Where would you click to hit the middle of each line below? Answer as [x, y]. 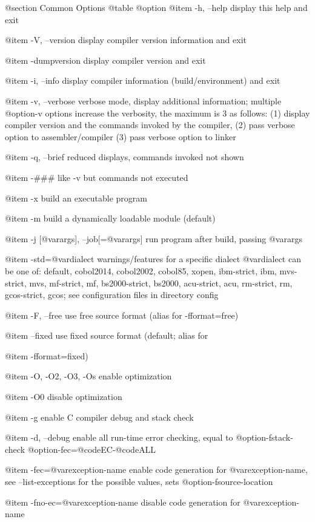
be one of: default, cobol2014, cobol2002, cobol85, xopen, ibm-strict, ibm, [141, 270]
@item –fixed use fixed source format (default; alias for [107, 335]
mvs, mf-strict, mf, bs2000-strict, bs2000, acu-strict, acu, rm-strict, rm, [161, 283]
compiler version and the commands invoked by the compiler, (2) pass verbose [150, 125]
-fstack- [280, 437]
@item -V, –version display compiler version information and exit [126, 40]
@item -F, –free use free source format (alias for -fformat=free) [122, 315]
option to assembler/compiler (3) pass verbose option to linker [121, 136]
